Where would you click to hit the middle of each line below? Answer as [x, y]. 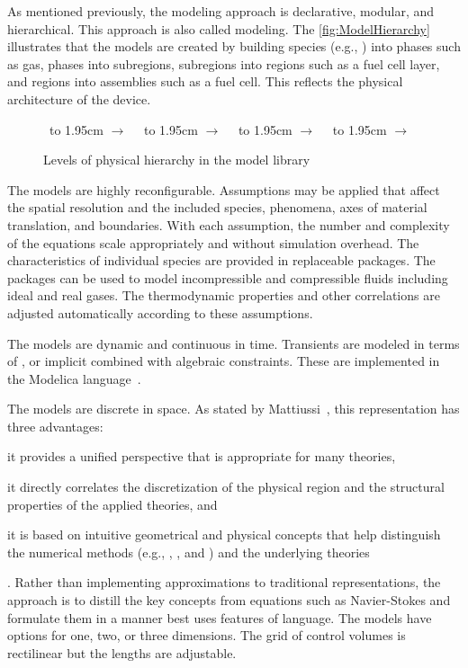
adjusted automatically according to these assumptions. [160, 312]
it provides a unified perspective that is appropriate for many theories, [202, 456]
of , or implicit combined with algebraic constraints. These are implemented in [224, 361]
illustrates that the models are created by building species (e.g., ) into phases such [234, 46]
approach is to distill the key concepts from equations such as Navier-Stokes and [229, 600]
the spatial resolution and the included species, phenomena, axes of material [217, 207]
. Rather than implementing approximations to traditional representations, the [224, 582]
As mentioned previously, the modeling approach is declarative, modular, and [221, 11]
